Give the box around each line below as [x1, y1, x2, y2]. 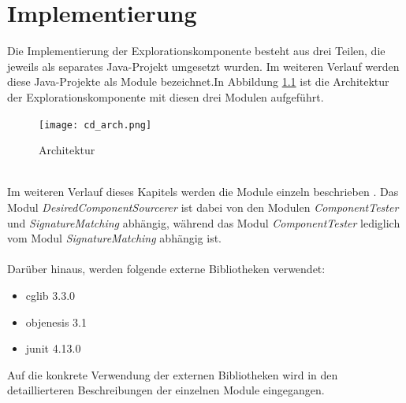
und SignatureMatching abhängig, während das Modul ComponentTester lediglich [7, 214, 400, 231]
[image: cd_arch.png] [39, 119, 152, 131]
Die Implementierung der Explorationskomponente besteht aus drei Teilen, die [7, 43, 386, 59]
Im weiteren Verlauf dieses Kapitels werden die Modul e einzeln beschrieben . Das [7, 183, 399, 200]
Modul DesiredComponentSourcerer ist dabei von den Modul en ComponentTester [7, 198, 399, 215]
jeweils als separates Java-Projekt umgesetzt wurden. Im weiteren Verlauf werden [7, 57, 400, 74]
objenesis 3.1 [25, 313, 87, 330]
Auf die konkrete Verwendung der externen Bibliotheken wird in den [7, 366, 338, 383]
